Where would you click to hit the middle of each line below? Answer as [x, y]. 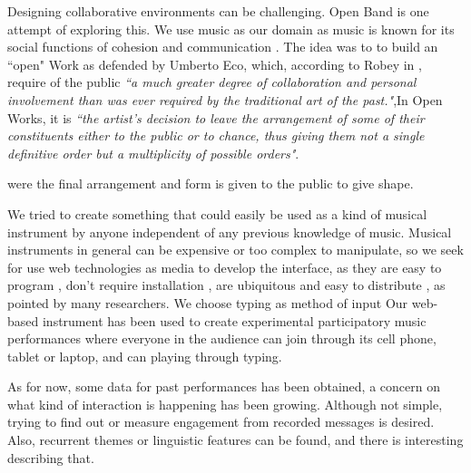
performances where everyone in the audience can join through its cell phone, [222, 338]
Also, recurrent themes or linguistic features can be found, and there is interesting [235, 440]
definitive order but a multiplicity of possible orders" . [153, 153]
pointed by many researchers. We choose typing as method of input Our [208, 302]
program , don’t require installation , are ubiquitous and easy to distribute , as [226, 285]
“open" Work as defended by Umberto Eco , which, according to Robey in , [215, 64]
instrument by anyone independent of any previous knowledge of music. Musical [230, 232]
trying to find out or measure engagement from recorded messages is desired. [221, 422]
